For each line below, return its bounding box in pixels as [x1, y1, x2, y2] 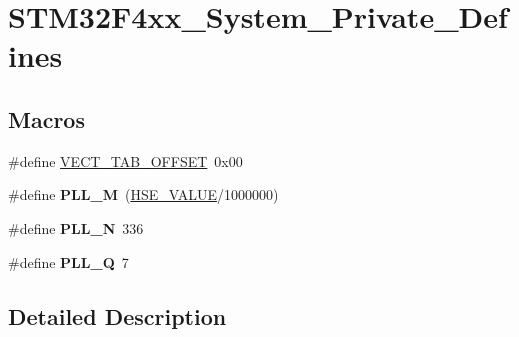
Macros [8, 103, 85, 134]
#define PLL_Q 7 [8, 251, 129, 272]
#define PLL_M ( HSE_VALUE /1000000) [8, 184, 279, 205]
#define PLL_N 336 [8, 217, 144, 238]
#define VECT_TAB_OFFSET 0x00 [8, 150, 243, 171]
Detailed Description [8, 300, 227, 331]
